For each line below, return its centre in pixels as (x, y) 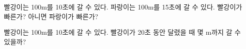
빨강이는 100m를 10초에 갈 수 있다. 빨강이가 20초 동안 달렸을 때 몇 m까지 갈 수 (123, 32)
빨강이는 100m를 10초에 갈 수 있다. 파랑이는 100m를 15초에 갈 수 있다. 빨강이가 (123, 7)
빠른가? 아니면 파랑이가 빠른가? (51, 16)
